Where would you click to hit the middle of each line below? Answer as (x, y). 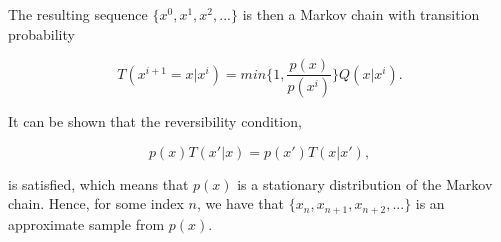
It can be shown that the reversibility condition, (155, 121)
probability (41, 33)
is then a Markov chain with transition (361, 14)
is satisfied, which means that (98, 183)
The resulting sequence (78, 14)
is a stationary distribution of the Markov (365, 183)
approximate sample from (86, 223)
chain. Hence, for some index (96, 203)
